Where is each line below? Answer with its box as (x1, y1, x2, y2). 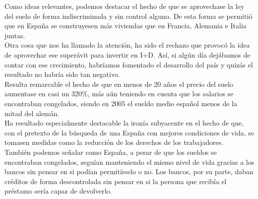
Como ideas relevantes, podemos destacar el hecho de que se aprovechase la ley (4, 1, 245, 11)
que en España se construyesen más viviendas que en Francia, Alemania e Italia (4, 20, 247, 31)
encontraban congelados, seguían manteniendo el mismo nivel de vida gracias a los (4, 156, 255, 167)
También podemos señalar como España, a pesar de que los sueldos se (4, 146, 217, 157)
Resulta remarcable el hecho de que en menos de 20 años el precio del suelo (4, 78, 233, 89)
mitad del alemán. (4, 108, 60, 118)
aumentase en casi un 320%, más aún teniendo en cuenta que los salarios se (4, 88, 234, 99)
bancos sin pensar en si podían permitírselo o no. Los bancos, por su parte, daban (4, 166, 254, 177)
